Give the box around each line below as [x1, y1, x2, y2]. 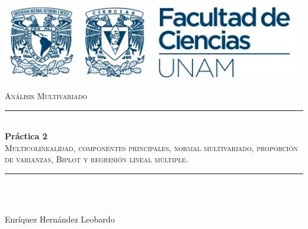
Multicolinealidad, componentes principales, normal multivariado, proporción [5, 141, 298, 153]
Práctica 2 [5, 130, 47, 142]
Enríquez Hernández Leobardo [5, 213, 115, 225]
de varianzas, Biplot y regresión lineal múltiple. [5, 153, 188, 165]
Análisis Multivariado [5, 90, 88, 102]
